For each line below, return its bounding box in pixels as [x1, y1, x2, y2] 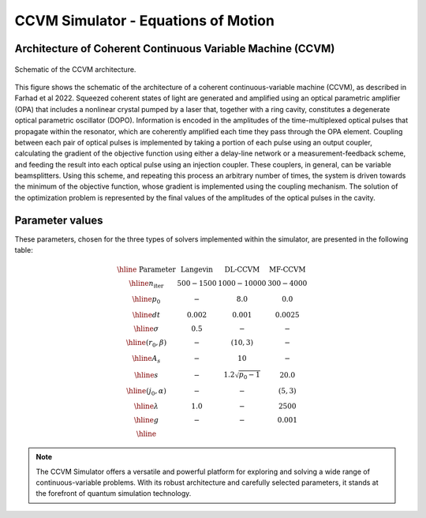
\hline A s [132, 354, 161, 365]
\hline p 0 [132, 295, 161, 306]
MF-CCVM [268, 265, 306, 274]
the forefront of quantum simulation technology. [35, 489, 192, 498]
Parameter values [14, 213, 103, 227]
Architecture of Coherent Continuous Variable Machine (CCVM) [14, 42, 335, 55]
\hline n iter [129, 279, 164, 290]
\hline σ [133, 324, 159, 333]
